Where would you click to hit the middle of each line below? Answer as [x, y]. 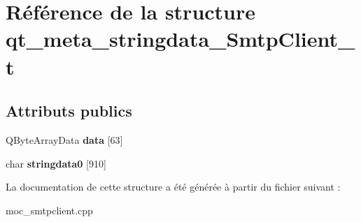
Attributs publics [69, 111]
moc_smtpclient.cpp [49, 210]
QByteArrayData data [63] [64, 139]
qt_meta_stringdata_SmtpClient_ [180, 39]
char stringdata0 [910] [56, 163]
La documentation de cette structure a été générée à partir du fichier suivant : [173, 187]
